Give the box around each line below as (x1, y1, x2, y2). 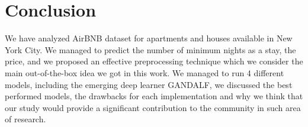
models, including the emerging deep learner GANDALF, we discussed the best (5, 78, 293, 90)
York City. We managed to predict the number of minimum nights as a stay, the (5, 43, 296, 56)
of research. (5, 113, 46, 125)
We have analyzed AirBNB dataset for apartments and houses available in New (5, 32, 293, 44)
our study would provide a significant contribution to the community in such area (5, 101, 301, 113)
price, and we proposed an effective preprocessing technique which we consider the (5, 55, 303, 67)
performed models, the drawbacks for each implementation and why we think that (5, 90, 303, 102)
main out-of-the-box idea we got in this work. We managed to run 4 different (5, 66, 284, 79)
